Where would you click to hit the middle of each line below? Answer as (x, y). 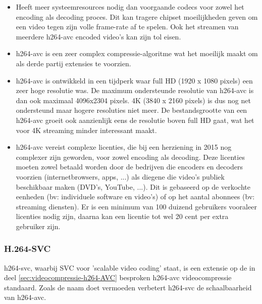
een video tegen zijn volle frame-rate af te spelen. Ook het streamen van (127, 27)
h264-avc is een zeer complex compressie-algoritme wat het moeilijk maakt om (137, 53)
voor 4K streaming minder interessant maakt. (86, 130)
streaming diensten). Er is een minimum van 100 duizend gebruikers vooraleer (136, 206)
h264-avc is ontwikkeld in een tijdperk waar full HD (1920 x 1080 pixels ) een (134, 80)
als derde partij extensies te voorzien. (73, 63)
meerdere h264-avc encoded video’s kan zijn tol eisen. (98, 36)
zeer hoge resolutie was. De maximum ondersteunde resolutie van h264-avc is (135, 90)
